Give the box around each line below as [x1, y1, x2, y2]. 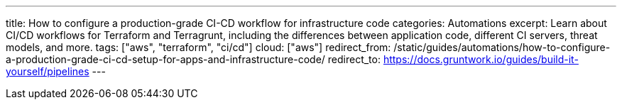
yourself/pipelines [6, 65, 89, 77]
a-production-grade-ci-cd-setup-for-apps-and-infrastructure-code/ [6, 53, 325, 65]
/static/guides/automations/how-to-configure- [393, 41, 611, 53]
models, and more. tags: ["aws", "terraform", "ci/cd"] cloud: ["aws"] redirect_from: [6, 41, 391, 53]
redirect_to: [327, 53, 381, 65]
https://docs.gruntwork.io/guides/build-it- [383, 53, 579, 65]
